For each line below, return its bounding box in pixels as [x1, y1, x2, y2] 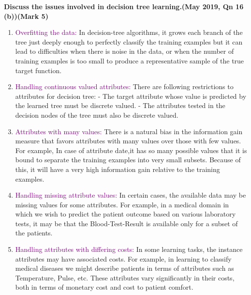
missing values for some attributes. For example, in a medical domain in [15, 199, 229, 209]
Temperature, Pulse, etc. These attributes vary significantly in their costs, [15, 272, 235, 282]
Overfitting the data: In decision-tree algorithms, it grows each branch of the [15, 27, 243, 37]
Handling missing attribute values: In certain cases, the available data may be [15, 190, 246, 200]
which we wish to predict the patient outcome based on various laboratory [15, 209, 236, 219]
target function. [15, 65, 62, 75]
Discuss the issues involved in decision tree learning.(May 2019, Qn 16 [4, 1, 244, 11]
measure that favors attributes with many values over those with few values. [15, 136, 241, 146]
